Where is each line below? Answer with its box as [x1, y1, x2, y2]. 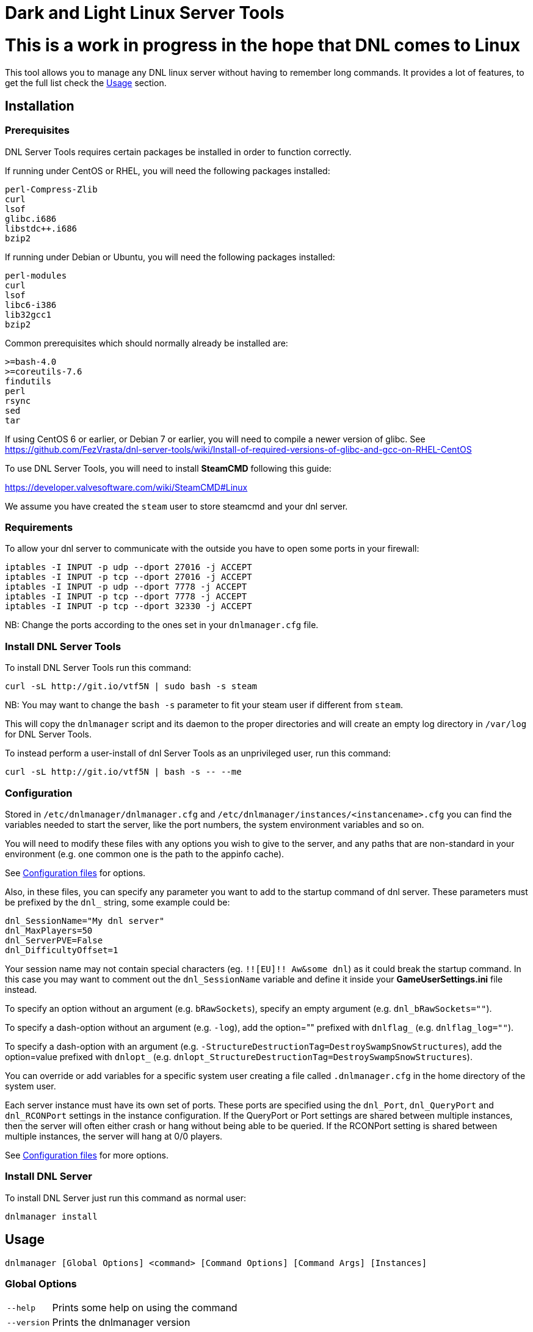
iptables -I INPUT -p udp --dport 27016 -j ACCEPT [5, 562, 252, 573]
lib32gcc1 [5, 309, 51, 320]
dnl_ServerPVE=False [5, 935, 103, 945]
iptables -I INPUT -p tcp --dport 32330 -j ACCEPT [5, 601, 252, 612]
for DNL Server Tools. [5, 729, 92, 740]
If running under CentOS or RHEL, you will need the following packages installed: [5, 165, 330, 176]
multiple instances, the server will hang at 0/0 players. [5, 1130, 223, 1141]
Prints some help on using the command [52, 1301, 237, 1314]
